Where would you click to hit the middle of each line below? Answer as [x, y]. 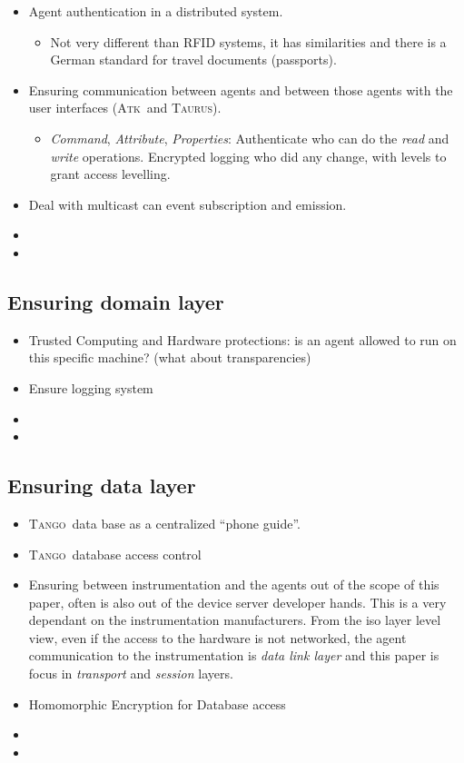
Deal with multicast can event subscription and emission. [188, 204]
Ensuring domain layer [116, 301]
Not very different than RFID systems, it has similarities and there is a [248, 41]
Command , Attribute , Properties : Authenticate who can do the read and [250, 138]
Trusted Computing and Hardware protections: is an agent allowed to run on [242, 339]
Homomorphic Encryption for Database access [157, 704]
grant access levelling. [110, 174]
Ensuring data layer [102, 486]
